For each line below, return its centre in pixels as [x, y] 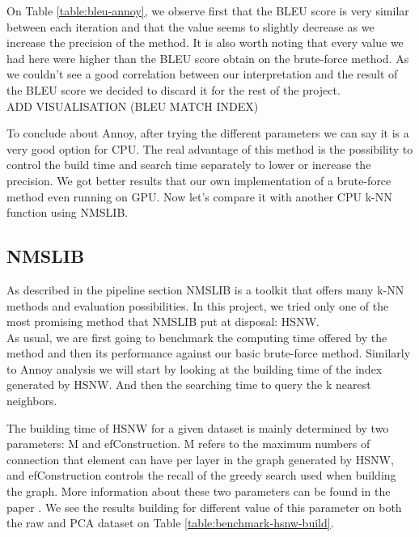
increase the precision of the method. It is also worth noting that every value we [205, 42]
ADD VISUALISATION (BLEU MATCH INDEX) [133, 106]
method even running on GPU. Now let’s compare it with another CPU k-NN [199, 196]
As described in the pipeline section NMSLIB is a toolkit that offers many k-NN [205, 289]
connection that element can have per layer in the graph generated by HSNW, [200, 459]
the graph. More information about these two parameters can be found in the [199, 491]
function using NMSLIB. [68, 212]
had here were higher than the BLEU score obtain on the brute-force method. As [208, 58]
